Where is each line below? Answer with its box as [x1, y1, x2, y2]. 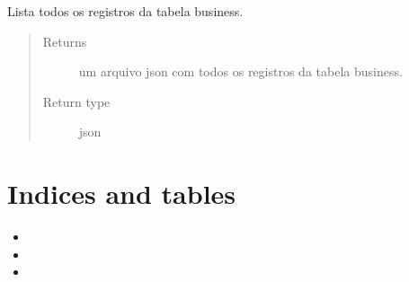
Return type [42, 92, 111, 110]
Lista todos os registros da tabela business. [7, 2, 244, 20]
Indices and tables [7, 175, 236, 212]
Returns [42, 31, 87, 50]
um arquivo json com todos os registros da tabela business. [78, 62, 403, 81]
